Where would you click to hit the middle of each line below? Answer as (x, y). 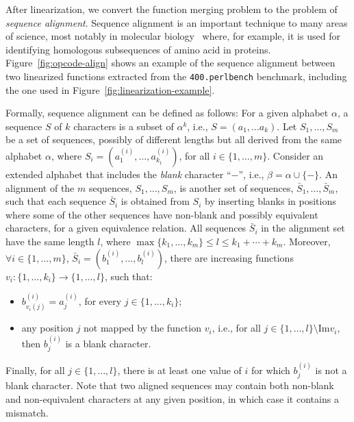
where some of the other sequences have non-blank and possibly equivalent (162, 214)
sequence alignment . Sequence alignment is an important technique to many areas (177, 22)
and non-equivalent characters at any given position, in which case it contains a (172, 399)
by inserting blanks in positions (270, 201)
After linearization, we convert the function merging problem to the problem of (172, 9)
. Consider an (295, 156)
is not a (331, 370)
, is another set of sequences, (233, 187)
